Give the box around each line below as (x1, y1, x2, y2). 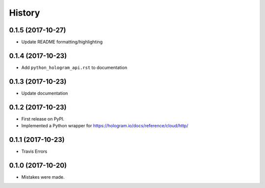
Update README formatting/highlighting (21, 39, 103, 45)
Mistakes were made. (21, 174, 65, 180)
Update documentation (21, 90, 68, 96)
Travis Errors (21, 148, 48, 154)
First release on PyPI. (21, 116, 65, 122)
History (9, 7, 40, 18)
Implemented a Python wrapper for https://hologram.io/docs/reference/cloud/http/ (21, 123, 188, 129)
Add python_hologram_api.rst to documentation (21, 64, 128, 70)
